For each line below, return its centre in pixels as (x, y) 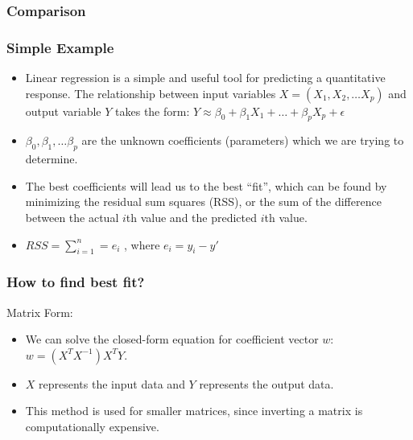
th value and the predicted (192, 218)
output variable (63, 111)
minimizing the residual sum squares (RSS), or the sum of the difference (203, 201)
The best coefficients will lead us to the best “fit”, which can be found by (206, 185)
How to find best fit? (76, 282)
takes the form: (153, 111)
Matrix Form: (40, 312)
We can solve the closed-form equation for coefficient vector (172, 339)
